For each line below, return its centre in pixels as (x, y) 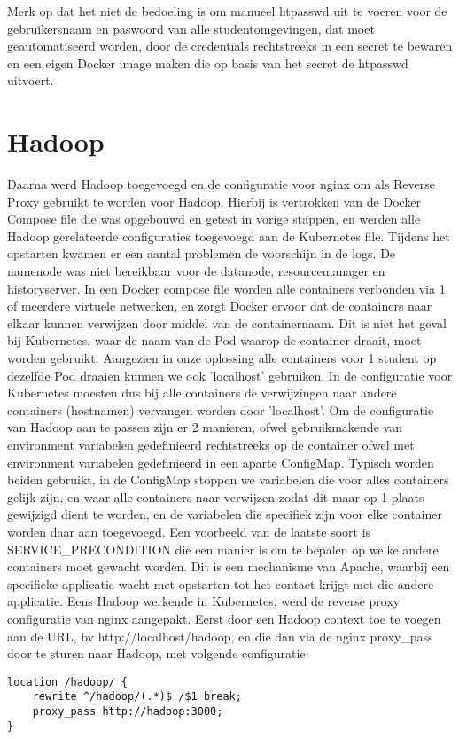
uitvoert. (31, 80)
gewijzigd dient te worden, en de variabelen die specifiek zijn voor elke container (225, 514)
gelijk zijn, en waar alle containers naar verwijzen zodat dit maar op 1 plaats (216, 496)
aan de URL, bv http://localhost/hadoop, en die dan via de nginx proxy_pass (220, 636)
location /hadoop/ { (68, 682)
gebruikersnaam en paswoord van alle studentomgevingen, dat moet (191, 28)
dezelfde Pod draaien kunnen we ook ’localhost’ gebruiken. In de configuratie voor (230, 375)
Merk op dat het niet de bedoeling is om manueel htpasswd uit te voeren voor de (227, 11)
